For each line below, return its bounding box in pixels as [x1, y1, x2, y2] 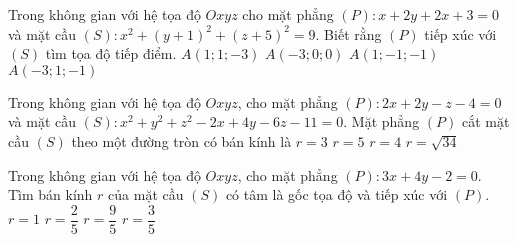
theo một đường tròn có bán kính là [71, 130, 292, 151]
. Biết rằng [315, 23, 382, 44]
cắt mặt [461, 111, 510, 132]
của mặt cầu [108, 184, 184, 205]
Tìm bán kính [8, 184, 93, 205]
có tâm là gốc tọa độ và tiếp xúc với [225, 184, 448, 205]
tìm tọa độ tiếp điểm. [45, 43, 177, 64]
